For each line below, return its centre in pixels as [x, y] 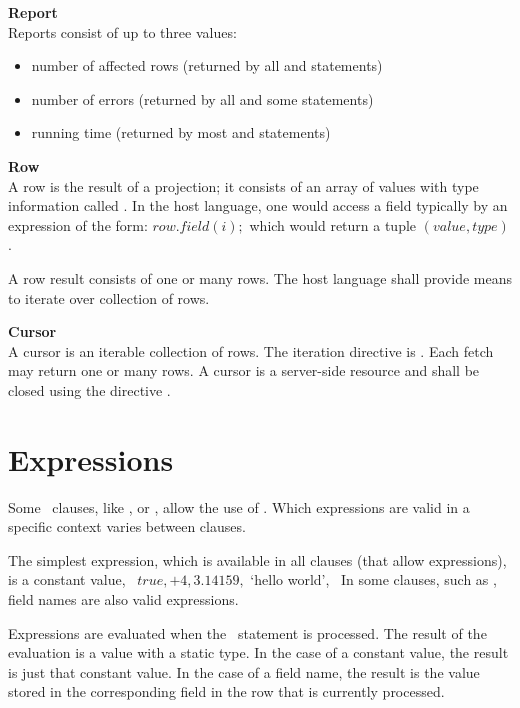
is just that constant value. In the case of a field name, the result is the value [244, 671]
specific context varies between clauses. [127, 526]
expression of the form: [78, 224]
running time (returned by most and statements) [181, 132]
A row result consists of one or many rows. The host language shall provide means [260, 277]
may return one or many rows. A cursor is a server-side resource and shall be [244, 370]
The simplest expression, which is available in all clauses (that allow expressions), [257, 559]
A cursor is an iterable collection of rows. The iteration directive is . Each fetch [251, 350]
